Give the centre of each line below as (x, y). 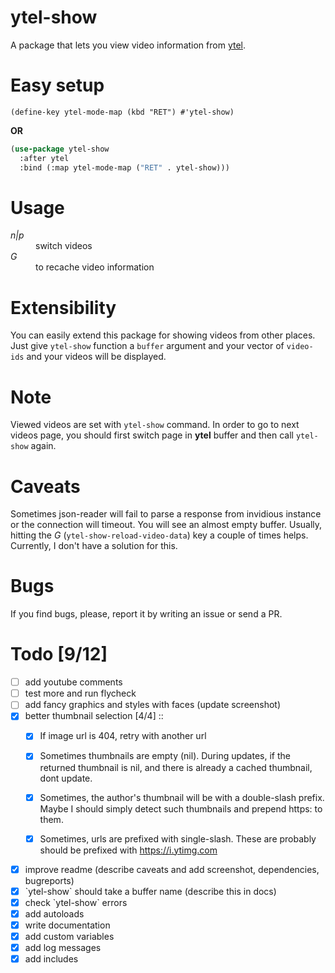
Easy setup (57, 85)
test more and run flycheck (80, 693)
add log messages (63, 947)
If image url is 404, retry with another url (123, 736)
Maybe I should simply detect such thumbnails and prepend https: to (181, 808)
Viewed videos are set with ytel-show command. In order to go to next (155, 425)
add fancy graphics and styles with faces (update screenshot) (152, 705)
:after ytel (44, 158)
